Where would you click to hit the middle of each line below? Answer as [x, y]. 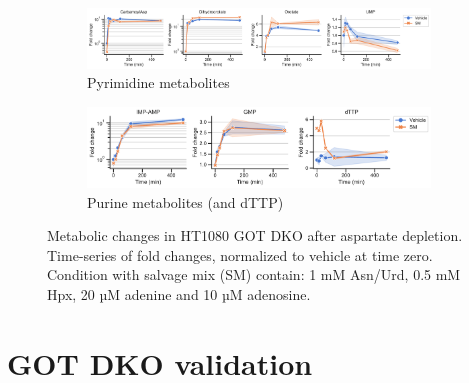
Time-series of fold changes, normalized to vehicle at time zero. [240, 254]
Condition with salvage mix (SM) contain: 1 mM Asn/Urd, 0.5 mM [254, 274]
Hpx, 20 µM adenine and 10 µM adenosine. [179, 294]
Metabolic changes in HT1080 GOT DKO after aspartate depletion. [255, 235]
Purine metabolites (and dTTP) [185, 201]
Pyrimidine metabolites [158, 82]
